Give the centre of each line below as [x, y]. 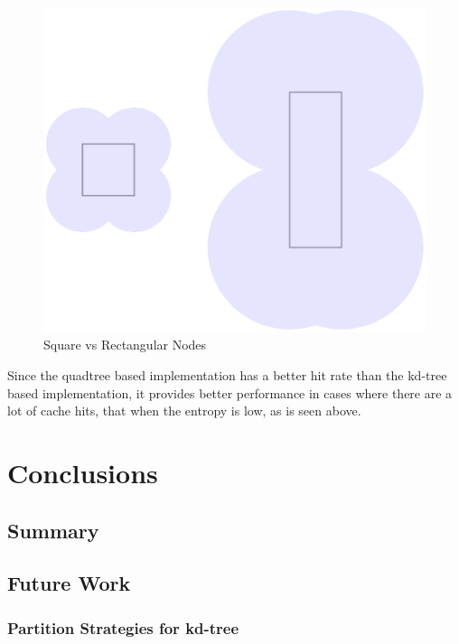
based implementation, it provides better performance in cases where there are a [230, 392]
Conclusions [83, 472]
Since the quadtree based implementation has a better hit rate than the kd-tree [227, 375]
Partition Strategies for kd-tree [123, 627]
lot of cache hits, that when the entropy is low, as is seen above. [184, 411]
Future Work [69, 583]
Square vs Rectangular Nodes [125, 345]
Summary [53, 530]
